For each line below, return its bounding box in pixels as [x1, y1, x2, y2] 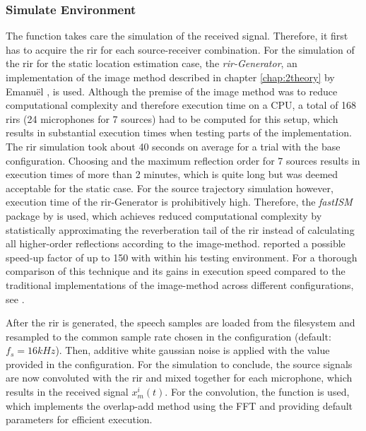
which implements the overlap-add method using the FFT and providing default [6, 398, 353, 413]
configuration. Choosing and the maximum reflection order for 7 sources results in [6, 153, 360, 167]
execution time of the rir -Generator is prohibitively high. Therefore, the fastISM [6, 194, 353, 209]
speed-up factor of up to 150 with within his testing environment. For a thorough [6, 249, 358, 264]
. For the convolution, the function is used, [165, 384, 350, 399]
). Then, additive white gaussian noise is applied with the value [55, 343, 330, 358]
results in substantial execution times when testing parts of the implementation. [6, 125, 352, 140]
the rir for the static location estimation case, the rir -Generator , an [6, 56, 297, 71]
